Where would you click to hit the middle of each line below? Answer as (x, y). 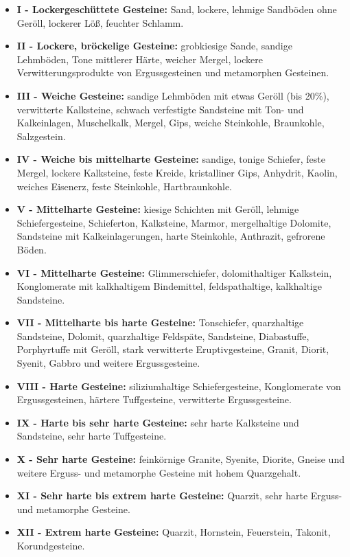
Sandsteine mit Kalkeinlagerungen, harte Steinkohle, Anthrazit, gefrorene (171, 236)
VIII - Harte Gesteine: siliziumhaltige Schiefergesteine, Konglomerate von (179, 386)
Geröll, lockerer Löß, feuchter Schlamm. (100, 22)
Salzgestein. (41, 136)
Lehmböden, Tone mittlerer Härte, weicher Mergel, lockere (140, 59)
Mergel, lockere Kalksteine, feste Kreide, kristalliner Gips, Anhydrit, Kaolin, (177, 172)
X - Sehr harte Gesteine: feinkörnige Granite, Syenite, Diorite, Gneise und (180, 459)
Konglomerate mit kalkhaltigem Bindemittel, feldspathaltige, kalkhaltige (169, 286)
